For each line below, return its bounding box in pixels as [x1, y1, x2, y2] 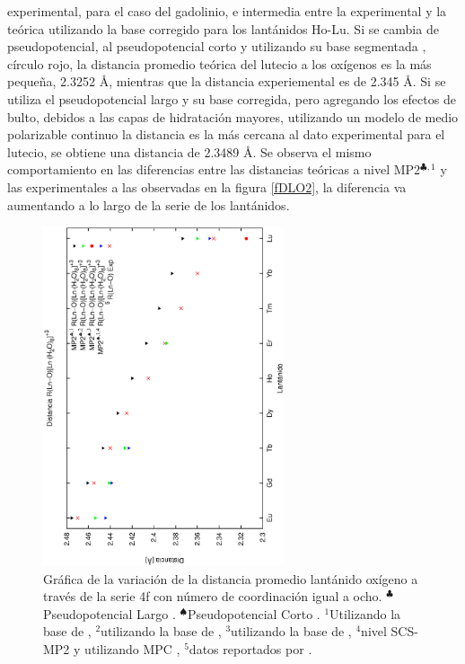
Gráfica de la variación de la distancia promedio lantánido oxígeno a [43, 569, 418, 588]
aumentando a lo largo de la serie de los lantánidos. [7, 195, 290, 214]
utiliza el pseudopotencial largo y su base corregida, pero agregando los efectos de [7, 89, 456, 108]
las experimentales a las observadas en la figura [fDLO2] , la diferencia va [7, 177, 407, 196]
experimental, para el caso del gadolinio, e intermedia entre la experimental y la [7, 2, 447, 20]
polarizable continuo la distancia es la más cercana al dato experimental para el [7, 125, 445, 144]
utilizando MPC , [84, 640, 180, 659]
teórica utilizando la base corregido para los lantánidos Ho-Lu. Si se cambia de [7, 19, 439, 38]
